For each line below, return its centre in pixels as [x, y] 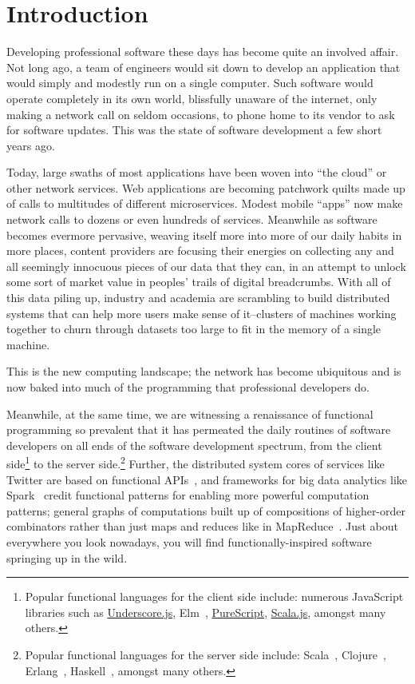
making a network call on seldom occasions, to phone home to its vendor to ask [201, 114]
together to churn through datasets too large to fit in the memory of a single [194, 329]
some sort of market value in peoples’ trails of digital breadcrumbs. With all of [199, 282]
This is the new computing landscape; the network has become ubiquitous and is [204, 371]
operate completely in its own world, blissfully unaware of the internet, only [192, 98]
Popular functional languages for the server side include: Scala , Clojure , [206, 654]
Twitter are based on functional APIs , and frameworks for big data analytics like [207, 479]
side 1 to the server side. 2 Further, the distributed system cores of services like [196, 463]
